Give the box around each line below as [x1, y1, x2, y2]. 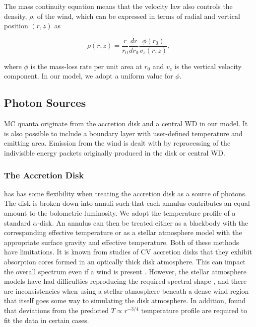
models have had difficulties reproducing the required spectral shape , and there [4, 276, 247, 286]
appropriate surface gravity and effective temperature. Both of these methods [4, 237, 239, 247]
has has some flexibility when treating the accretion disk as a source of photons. [4, 188, 247, 198]
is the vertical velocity [174, 61, 242, 71]
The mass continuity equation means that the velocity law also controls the [4, 1, 233, 11]
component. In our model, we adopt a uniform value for [4, 71, 173, 81]
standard [4, 217, 31, 228]
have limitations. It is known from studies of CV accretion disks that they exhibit [4, 246, 252, 257]
